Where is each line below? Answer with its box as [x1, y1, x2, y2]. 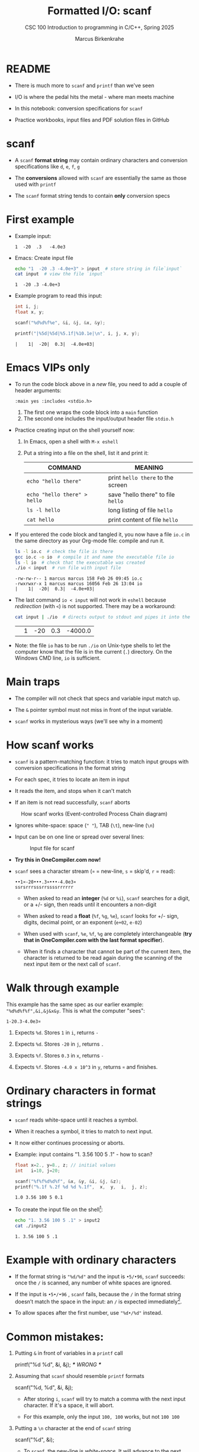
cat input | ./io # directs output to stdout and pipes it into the [14, 614, 191, 620]
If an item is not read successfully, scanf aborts [14, 799, 130, 806]
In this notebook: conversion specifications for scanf [14, 105, 143, 112]
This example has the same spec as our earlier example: [6, 1001, 144, 1008]
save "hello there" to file [108, 490, 175, 499]
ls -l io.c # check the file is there [14, 548, 114, 554]
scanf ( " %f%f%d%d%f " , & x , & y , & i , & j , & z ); [14, 1178, 121, 1184]
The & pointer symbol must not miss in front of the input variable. [14, 706, 173, 714]
